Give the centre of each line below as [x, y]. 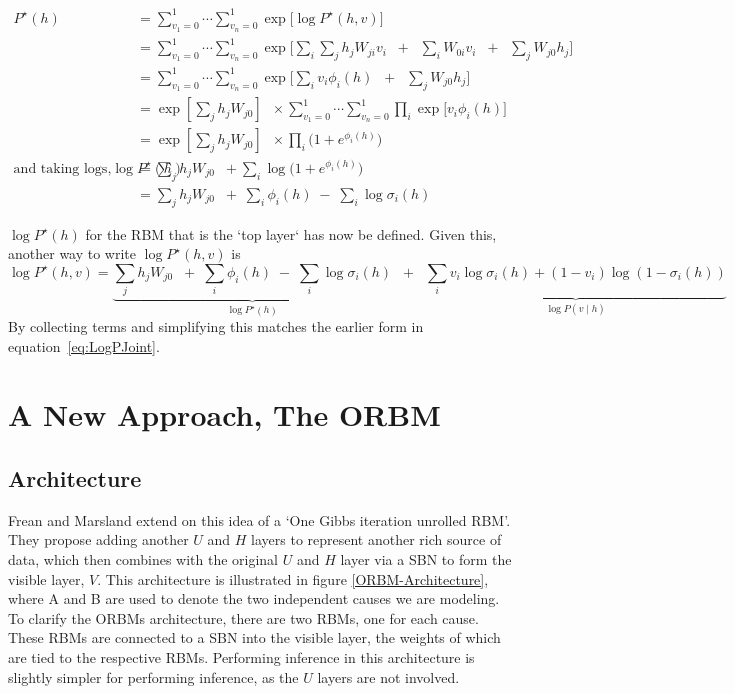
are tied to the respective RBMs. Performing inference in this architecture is [241, 657]
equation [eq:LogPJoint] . [84, 345]
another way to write [72, 253]
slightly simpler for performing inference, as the [153, 676]
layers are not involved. [388, 676]
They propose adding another [98, 539]
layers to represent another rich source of [376, 539]
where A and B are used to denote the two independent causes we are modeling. [254, 598]
